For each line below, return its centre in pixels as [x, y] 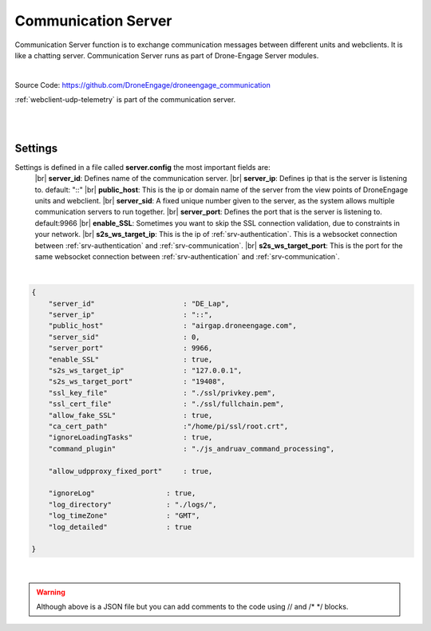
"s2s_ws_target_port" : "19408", [137, 382]
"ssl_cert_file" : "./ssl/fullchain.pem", [166, 404]
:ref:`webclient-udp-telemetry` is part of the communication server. [125, 100]
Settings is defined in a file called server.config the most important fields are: [142, 167]
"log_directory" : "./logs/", [132, 504]
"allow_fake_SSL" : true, [130, 415]
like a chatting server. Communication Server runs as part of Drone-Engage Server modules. [167, 55]
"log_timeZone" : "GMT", [124, 516]
